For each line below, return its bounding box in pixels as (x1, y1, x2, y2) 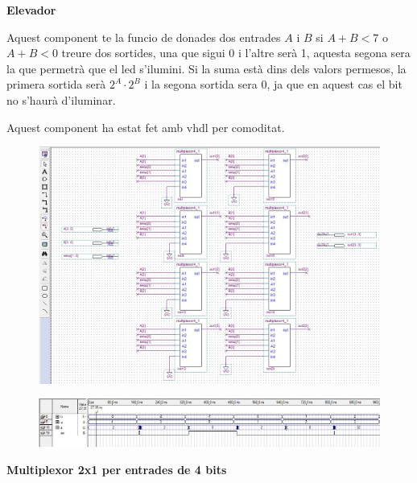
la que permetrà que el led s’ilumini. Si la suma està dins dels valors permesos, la (6, 60, 407, 76)
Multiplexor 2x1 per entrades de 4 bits (6, 461, 227, 477)
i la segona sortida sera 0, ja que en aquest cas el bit (144, 76, 403, 93)
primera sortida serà (6, 76, 106, 93)
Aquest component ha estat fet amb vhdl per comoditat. (6, 118, 285, 135)
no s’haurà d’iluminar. (6, 91, 116, 108)
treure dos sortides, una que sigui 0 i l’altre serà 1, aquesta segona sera (61, 44, 411, 61)
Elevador (6, 2, 56, 18)
